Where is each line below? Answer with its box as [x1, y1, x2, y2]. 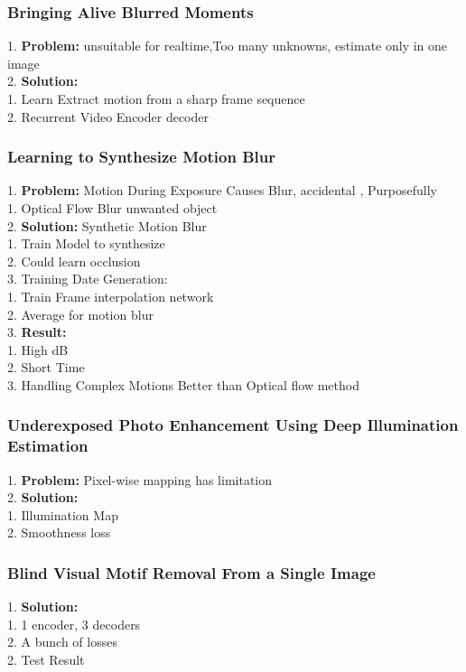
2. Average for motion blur [7, 304, 154, 323]
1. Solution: [7, 597, 79, 616]
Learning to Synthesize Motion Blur [7, 145, 275, 168]
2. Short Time [7, 358, 85, 377]
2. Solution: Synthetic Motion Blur [7, 216, 207, 235]
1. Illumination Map [7, 505, 118, 524]
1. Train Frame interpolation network [7, 286, 214, 305]
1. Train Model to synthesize [7, 234, 165, 253]
